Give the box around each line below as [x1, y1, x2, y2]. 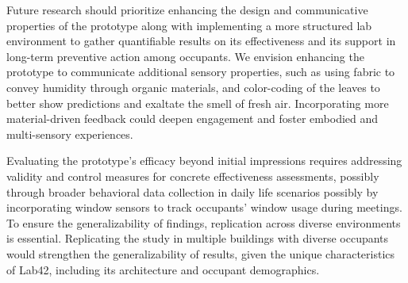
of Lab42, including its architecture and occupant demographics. [6, 261, 320, 277]
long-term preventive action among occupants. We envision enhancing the [6, 48, 364, 64]
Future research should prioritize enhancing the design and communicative [6, 2, 368, 17]
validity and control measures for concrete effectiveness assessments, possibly [6, 167, 379, 184]
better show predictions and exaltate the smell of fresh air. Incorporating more [6, 94, 389, 111]
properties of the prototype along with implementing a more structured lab [6, 17, 372, 33]
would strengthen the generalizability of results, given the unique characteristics [6, 245, 395, 262]
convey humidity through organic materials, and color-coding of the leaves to [6, 78, 380, 95]
